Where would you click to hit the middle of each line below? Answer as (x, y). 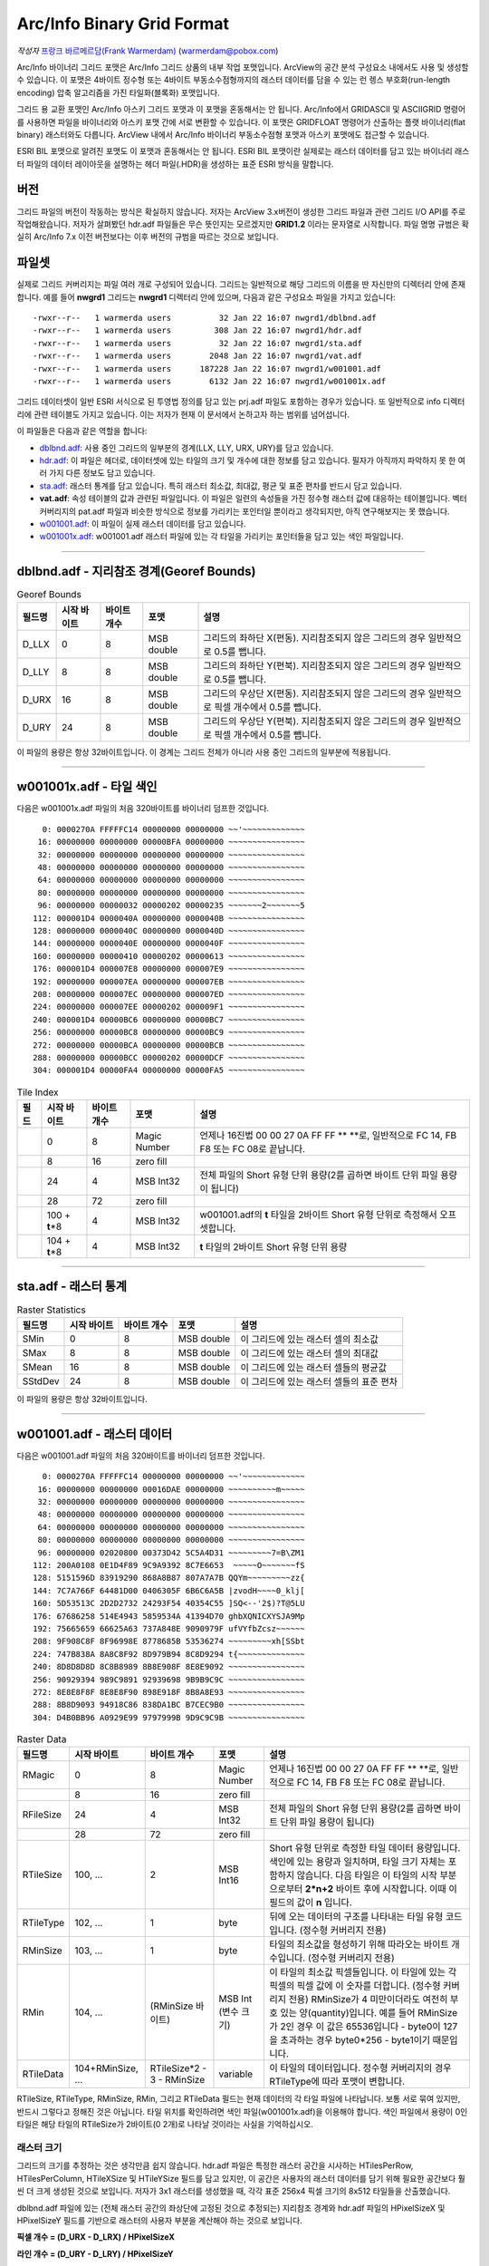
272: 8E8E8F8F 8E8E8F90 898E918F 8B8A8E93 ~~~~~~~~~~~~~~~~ (169, 1692)
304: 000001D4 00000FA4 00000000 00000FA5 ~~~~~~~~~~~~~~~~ (169, 1070)
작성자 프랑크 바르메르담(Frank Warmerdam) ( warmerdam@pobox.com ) (148, 51)
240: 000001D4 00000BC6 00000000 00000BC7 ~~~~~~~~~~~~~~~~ (169, 1019)
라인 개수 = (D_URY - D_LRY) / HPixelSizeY (95, 2253)
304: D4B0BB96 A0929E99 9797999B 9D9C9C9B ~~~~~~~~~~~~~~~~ (169, 1717)
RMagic (38, 1775)
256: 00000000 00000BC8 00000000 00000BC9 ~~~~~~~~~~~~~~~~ (169, 1032)
